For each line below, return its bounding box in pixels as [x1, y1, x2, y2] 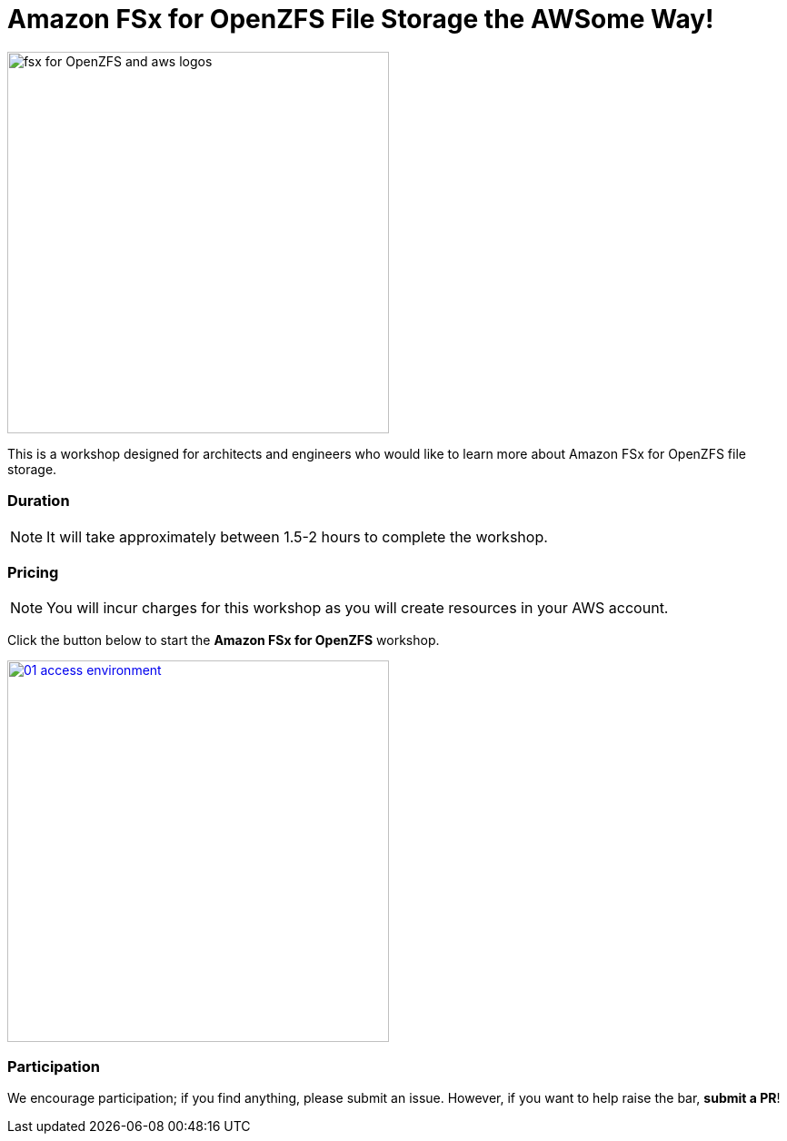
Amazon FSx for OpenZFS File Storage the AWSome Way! [7, 4, 714, 35]
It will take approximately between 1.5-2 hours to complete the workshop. [46, 527, 548, 546]
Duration [7, 491, 70, 511]
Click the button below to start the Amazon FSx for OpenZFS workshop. [7, 632, 440, 649]
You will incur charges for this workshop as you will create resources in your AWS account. [46, 599, 669, 618]
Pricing [7, 562, 59, 581]
